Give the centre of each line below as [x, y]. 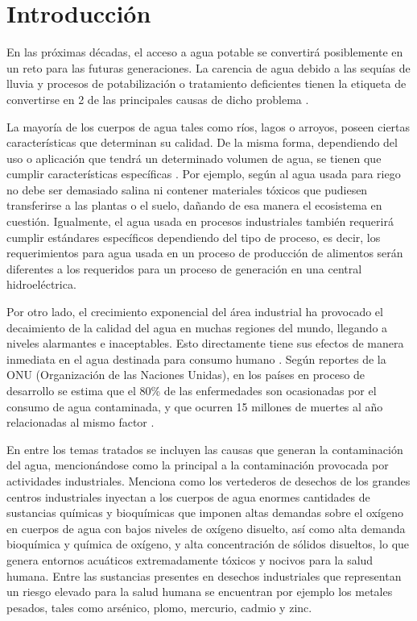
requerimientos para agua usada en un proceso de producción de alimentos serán [205, 253]
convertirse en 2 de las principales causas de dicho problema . [158, 99]
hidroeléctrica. [41, 284]
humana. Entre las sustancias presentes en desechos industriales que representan [204, 575]
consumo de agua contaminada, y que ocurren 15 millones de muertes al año [195, 406]
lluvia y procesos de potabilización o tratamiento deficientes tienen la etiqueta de [206, 83]
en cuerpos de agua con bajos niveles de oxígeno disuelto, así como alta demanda [206, 528]
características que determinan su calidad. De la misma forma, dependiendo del [202, 142]
